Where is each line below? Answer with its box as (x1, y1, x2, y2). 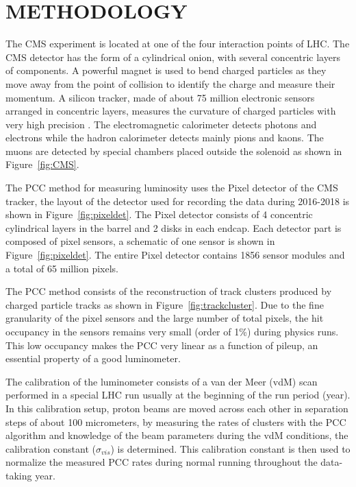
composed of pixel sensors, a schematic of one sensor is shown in (5, 234, 275, 248)
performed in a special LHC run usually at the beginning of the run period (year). (5, 388, 351, 402)
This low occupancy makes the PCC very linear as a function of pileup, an (5, 337, 318, 352)
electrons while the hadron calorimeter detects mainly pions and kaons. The (5, 130, 324, 145)
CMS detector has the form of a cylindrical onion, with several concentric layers (5, 49, 340, 64)
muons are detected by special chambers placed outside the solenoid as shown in (5, 143, 342, 158)
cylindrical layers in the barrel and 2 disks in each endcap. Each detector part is (5, 220, 342, 235)
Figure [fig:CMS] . (5, 157, 79, 171)
